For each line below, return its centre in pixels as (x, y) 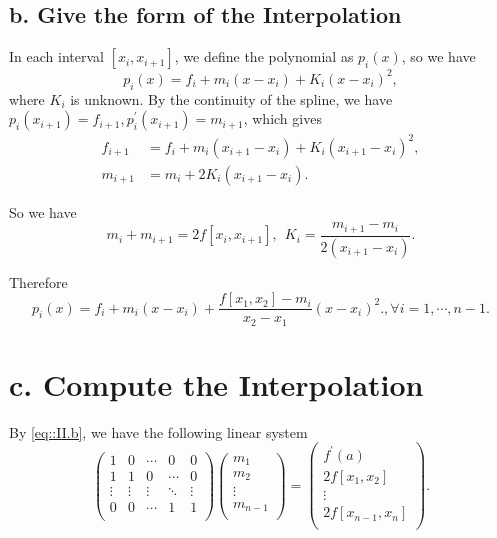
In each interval (56, 56)
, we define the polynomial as (264, 56)
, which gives (282, 118)
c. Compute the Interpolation (216, 383)
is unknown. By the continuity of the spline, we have (231, 98)
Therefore (38, 281)
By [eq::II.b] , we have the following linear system (158, 431)
